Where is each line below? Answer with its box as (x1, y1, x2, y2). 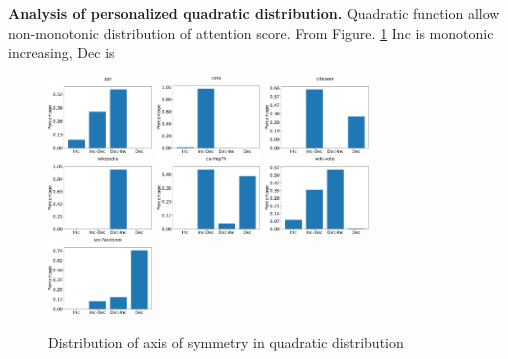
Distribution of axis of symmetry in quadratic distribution (48, 331, 404, 352)
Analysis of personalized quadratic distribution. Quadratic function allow (8, 3, 500, 23)
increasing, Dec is (8, 42, 115, 63)
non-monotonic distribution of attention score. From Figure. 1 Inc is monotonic (8, 22, 494, 43)
